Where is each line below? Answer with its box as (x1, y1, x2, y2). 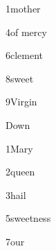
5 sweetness (6, 211, 51, 225)
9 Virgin (6, 94, 37, 109)
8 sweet (6, 71, 34, 85)
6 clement (6, 48, 44, 62)
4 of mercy (6, 24, 47, 39)
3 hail (6, 187, 26, 202)
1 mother (6, 1, 41, 15)
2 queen (6, 164, 35, 179)
